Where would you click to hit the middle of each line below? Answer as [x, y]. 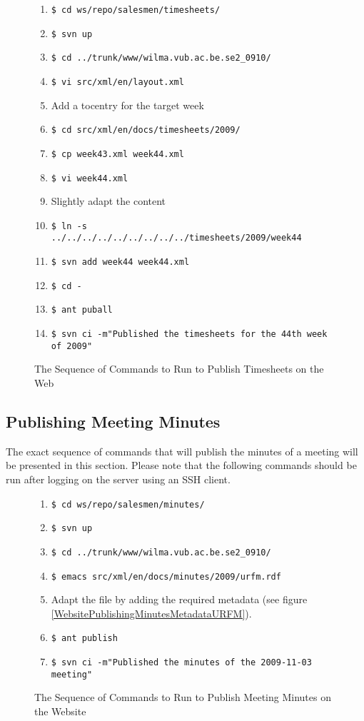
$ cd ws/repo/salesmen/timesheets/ [136, 10]
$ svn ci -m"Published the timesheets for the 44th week [189, 334]
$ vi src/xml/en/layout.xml [117, 82]
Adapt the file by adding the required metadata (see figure [179, 599]
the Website [60, 711]
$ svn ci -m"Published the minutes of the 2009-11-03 [181, 663]
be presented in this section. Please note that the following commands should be [181, 465]
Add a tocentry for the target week [127, 105]
